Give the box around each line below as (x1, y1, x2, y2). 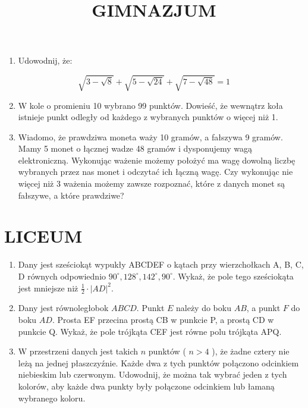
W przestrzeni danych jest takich (18, 345, 139, 357)
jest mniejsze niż (18, 281, 78, 294)
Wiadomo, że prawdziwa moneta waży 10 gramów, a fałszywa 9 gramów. (18, 130, 283, 143)
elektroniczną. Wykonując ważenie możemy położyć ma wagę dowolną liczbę (18, 153, 296, 166)
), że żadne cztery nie (212, 345, 290, 357)
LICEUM (4, 224, 83, 248)
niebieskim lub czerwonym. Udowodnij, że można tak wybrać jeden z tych (18, 368, 287, 381)
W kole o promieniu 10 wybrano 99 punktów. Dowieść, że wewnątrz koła (18, 99, 283, 111)
